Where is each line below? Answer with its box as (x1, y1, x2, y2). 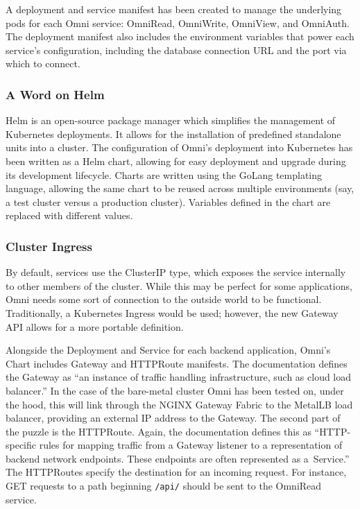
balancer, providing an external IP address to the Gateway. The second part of (6, 411, 341, 425)
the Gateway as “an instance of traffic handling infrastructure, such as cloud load (6, 370, 352, 384)
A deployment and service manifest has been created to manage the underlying (6, 2, 342, 16)
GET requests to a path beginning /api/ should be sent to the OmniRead (6, 478, 322, 493)
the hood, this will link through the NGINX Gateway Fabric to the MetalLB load (6, 397, 353, 411)
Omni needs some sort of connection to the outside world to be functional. (6, 292, 322, 307)
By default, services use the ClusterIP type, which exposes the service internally (6, 265, 346, 279)
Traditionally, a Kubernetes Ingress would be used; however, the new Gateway (6, 305, 338, 320)
